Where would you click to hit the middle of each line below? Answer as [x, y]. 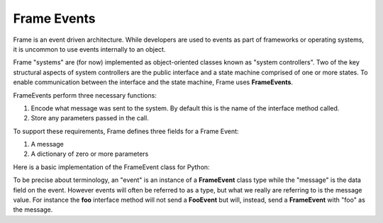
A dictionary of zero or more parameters [90, 154]
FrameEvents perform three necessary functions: [85, 95]
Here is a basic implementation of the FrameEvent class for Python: [111, 167]
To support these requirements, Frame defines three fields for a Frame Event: [126, 131]
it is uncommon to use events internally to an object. [89, 49]
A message [47, 144]
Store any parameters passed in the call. [90, 118]
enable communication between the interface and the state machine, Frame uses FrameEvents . [153, 82]
